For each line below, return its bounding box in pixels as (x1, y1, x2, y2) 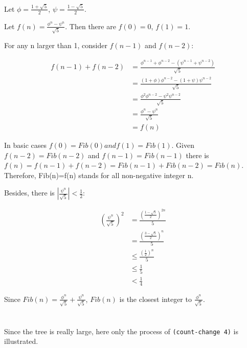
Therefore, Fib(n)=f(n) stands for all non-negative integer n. (4, 169, 194, 180)
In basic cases (4, 139, 47, 150)
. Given (171, 139, 194, 150)
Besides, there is (4, 187, 55, 198)
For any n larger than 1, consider (4, 40, 107, 51)
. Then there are (65, 20, 116, 31)
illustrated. (4, 336, 38, 346)
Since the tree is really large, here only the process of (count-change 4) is (4, 325, 239, 336)
